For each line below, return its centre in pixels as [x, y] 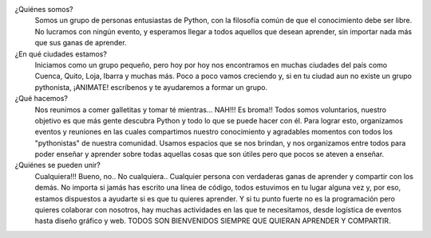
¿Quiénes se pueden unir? [58, 165]
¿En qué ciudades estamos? [61, 54]
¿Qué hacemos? [41, 99]
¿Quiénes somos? [44, 9]
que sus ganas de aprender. [81, 43]
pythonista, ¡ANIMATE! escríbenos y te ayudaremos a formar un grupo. [151, 87]
